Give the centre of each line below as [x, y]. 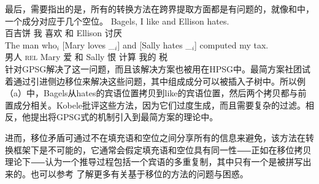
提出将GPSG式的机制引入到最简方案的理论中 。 [124, 117]
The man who [31, 44]
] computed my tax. [232, 44]
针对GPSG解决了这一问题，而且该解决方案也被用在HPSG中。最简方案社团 [154, 68]
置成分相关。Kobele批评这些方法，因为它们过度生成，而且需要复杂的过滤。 [155, 105]
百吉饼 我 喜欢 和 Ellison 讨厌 [63, 33]
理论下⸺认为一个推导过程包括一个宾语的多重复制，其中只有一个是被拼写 [154, 162]
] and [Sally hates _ [155, 44]
